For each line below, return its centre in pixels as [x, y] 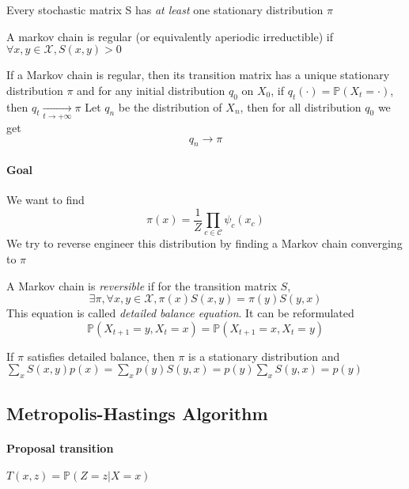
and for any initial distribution [151, 90]
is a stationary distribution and [264, 356]
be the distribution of [170, 106]
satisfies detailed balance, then [101, 356]
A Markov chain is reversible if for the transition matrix [142, 285]
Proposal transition [60, 447]
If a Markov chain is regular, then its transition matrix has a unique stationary [198, 75]
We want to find [45, 200]
